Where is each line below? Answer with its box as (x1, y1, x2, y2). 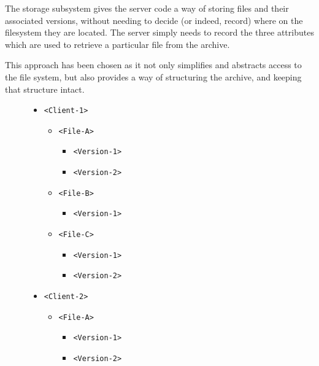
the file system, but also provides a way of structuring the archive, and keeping (5, 70, 302, 83)
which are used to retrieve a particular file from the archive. (5, 37, 230, 50)
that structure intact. (5, 82, 85, 95)
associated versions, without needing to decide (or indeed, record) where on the (5, 14, 303, 26)
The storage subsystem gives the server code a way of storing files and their (5, 2, 289, 14)
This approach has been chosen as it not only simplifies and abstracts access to (5, 58, 302, 71)
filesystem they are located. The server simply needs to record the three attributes (5, 26, 314, 39)
